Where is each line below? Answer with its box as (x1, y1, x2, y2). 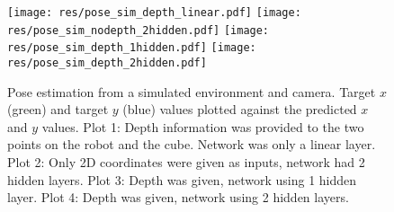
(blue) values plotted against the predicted (122, 100, 357, 119)
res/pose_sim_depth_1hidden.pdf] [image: (7, 41, 256, 55)
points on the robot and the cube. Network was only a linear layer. (7, 135, 376, 154)
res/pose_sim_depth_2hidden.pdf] (7, 56, 207, 69)
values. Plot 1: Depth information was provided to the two (41, 117, 364, 136)
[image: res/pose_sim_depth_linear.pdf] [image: (7, 6, 301, 19)
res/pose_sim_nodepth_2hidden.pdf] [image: (7, 23, 270, 37)
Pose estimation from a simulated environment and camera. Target (7, 82, 376, 101)
